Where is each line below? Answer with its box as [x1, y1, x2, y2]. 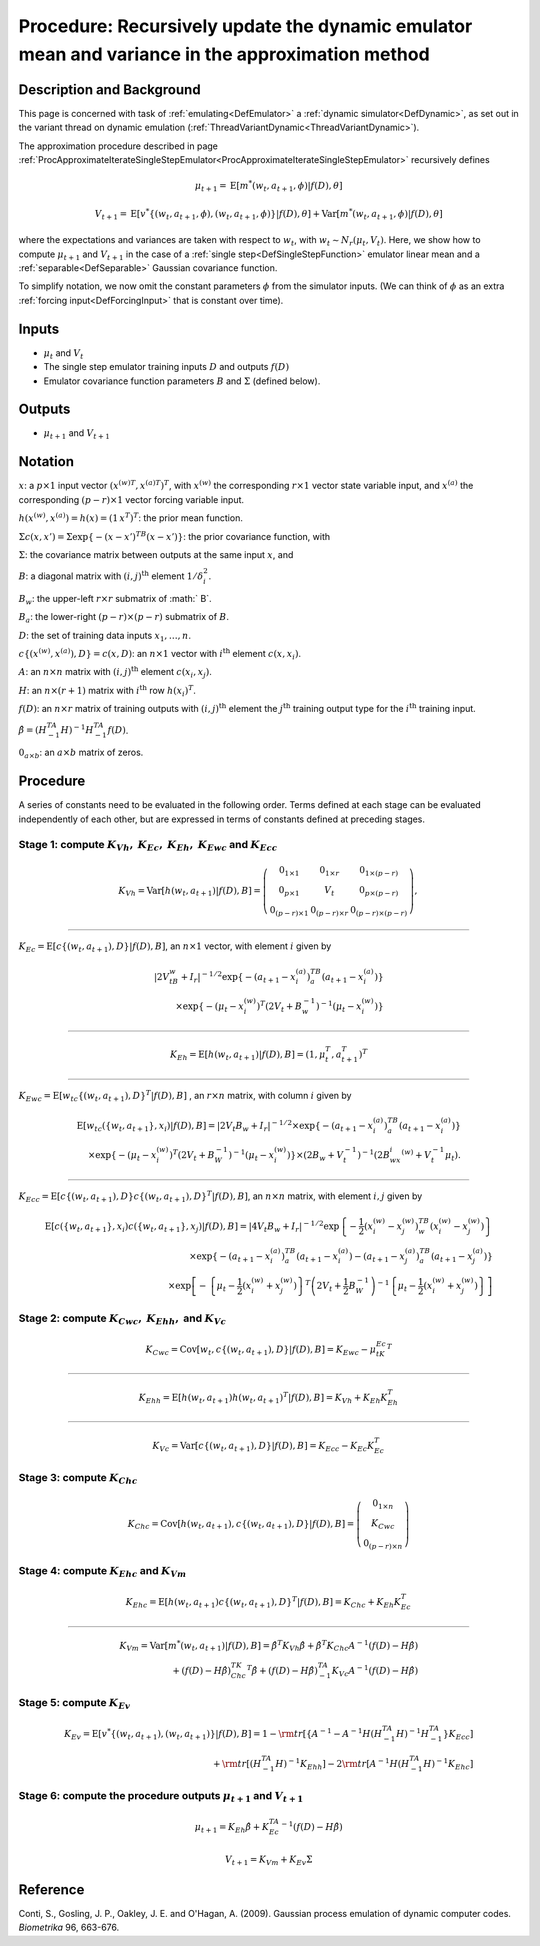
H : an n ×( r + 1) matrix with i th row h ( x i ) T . [18, 683, 197, 699]
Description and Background [18, 81, 201, 98]
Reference [18, 1881, 85, 1898]
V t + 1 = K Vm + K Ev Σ [225, 1853, 313, 1867]
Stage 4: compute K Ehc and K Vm [18, 1564, 187, 1580]
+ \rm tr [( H [213, 1758, 262, 1769]
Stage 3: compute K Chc [18, 1471, 138, 1487]
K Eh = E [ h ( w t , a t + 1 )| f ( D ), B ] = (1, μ [170, 1049, 326, 1062]
